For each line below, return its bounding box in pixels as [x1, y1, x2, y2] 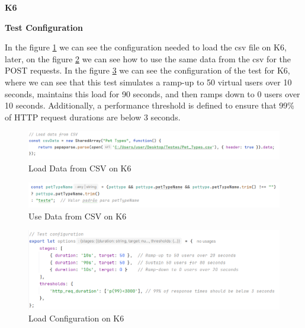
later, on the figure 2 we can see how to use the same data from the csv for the [5, 52, 291, 65]
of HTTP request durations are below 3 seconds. [5, 110, 181, 123]
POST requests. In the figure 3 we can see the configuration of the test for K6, [5, 64, 290, 77]
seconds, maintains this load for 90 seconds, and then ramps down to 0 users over [5, 87, 300, 100]
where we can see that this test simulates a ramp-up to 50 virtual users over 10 [5, 75, 292, 88]
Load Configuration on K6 [28, 311, 124, 324]
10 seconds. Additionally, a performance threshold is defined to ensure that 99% [5, 99, 295, 112]
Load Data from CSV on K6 [28, 161, 131, 174]
